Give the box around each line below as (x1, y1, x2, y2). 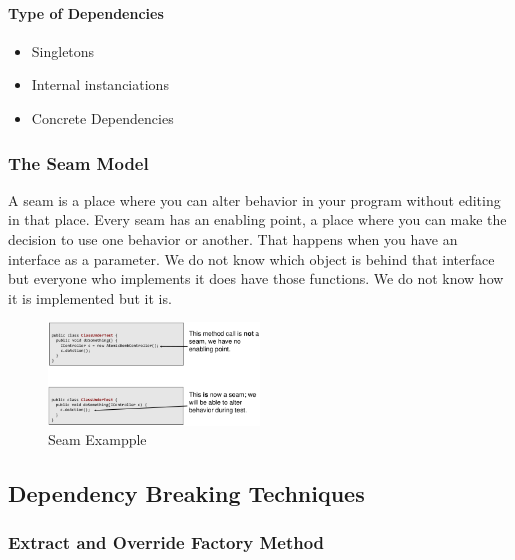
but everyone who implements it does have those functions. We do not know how (8, 268, 504, 289)
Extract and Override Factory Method (8, 530, 325, 555)
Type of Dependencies (8, 2, 164, 23)
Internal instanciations (31, 74, 169, 95)
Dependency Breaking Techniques (8, 478, 365, 509)
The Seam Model (8, 150, 149, 175)
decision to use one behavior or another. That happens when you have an (8, 228, 458, 249)
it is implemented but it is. (8, 287, 172, 308)
